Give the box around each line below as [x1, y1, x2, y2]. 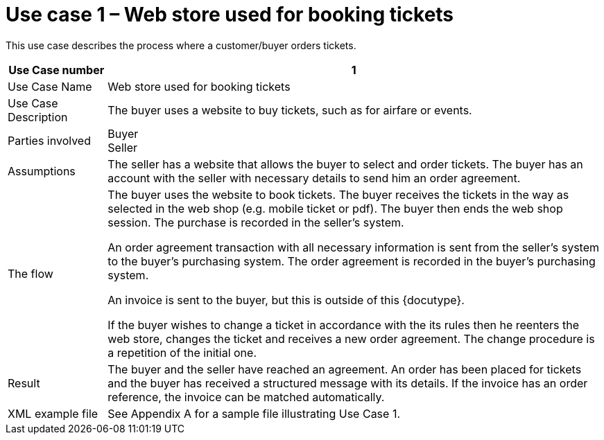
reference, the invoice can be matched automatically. [107, 389, 385, 404]
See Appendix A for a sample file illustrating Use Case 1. [107, 406, 400, 421]
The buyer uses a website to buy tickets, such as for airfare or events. [107, 103, 472, 117]
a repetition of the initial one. [107, 345, 257, 360]
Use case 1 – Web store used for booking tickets [6, 3, 454, 26]
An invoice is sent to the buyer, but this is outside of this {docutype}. [107, 292, 465, 307]
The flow [8, 266, 53, 281]
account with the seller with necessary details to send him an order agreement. [107, 170, 521, 185]
